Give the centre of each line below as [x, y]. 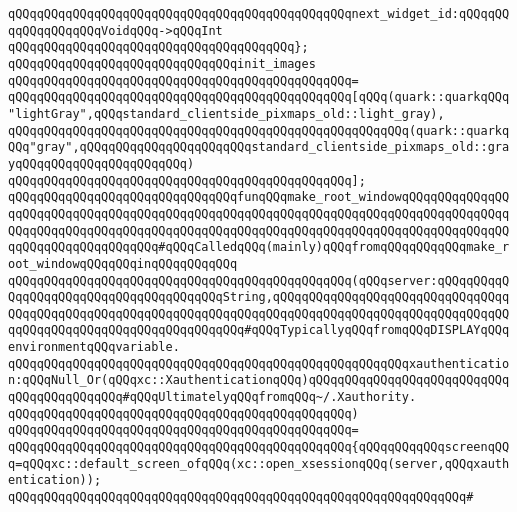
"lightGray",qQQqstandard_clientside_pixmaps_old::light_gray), [226, 113]
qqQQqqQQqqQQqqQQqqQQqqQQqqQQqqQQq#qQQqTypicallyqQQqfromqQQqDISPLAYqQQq [259, 330]
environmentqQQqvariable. [94, 347]
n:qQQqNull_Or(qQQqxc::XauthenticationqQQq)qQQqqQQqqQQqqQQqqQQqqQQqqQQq [259, 380]
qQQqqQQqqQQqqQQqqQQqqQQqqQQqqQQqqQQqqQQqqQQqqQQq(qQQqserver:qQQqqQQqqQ [259, 280]
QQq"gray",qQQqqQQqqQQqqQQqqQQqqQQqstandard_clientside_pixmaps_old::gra [259, 147]
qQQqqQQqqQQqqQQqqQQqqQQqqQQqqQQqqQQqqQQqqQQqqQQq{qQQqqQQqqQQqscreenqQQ [259, 447]
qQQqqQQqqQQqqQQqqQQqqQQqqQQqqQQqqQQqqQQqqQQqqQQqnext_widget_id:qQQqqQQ [259, 14]
